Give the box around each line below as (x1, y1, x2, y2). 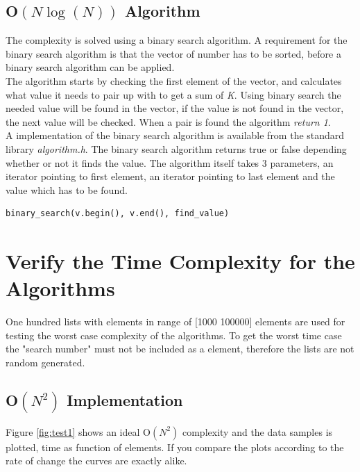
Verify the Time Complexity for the (6, 247, 355, 275)
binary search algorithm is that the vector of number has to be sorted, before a (6, 46, 341, 60)
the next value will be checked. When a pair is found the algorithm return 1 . (6, 114, 331, 129)
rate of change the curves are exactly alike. (6, 453, 187, 468)
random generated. (6, 355, 85, 370)
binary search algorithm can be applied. (6, 60, 175, 74)
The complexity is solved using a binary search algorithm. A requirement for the (6, 33, 348, 47)
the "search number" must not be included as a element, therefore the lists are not (6, 341, 354, 356)
